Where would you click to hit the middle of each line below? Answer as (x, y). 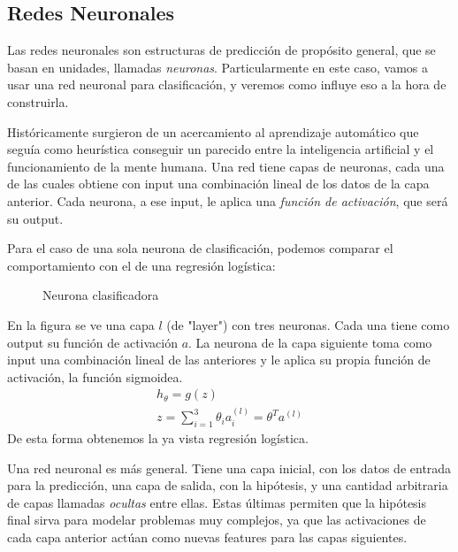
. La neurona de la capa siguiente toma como (310, 342)
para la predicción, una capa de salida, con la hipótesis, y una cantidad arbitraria (228, 485)
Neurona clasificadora (101, 295)
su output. (35, 218)
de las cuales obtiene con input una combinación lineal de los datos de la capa (218, 184)
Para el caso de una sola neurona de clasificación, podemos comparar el (200, 248)
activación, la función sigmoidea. (95, 376)
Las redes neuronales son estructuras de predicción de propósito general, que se (221, 50)
